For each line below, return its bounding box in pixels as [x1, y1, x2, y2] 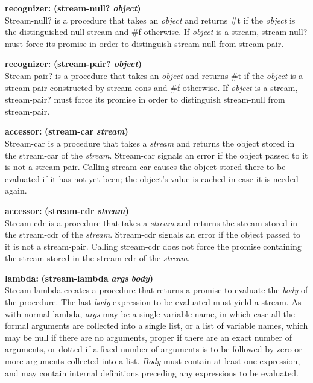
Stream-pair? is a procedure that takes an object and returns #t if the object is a [5, 69, 303, 81]
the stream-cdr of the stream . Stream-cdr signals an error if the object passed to [5, 228, 301, 241]
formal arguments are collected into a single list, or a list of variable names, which [5, 319, 308, 332]
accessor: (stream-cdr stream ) [5, 204, 129, 217]
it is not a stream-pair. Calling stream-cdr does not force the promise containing [5, 239, 302, 252]
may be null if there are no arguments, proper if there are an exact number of [5, 331, 292, 343]
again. [5, 184, 27, 197]
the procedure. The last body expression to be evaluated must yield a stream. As [5, 296, 302, 308]
